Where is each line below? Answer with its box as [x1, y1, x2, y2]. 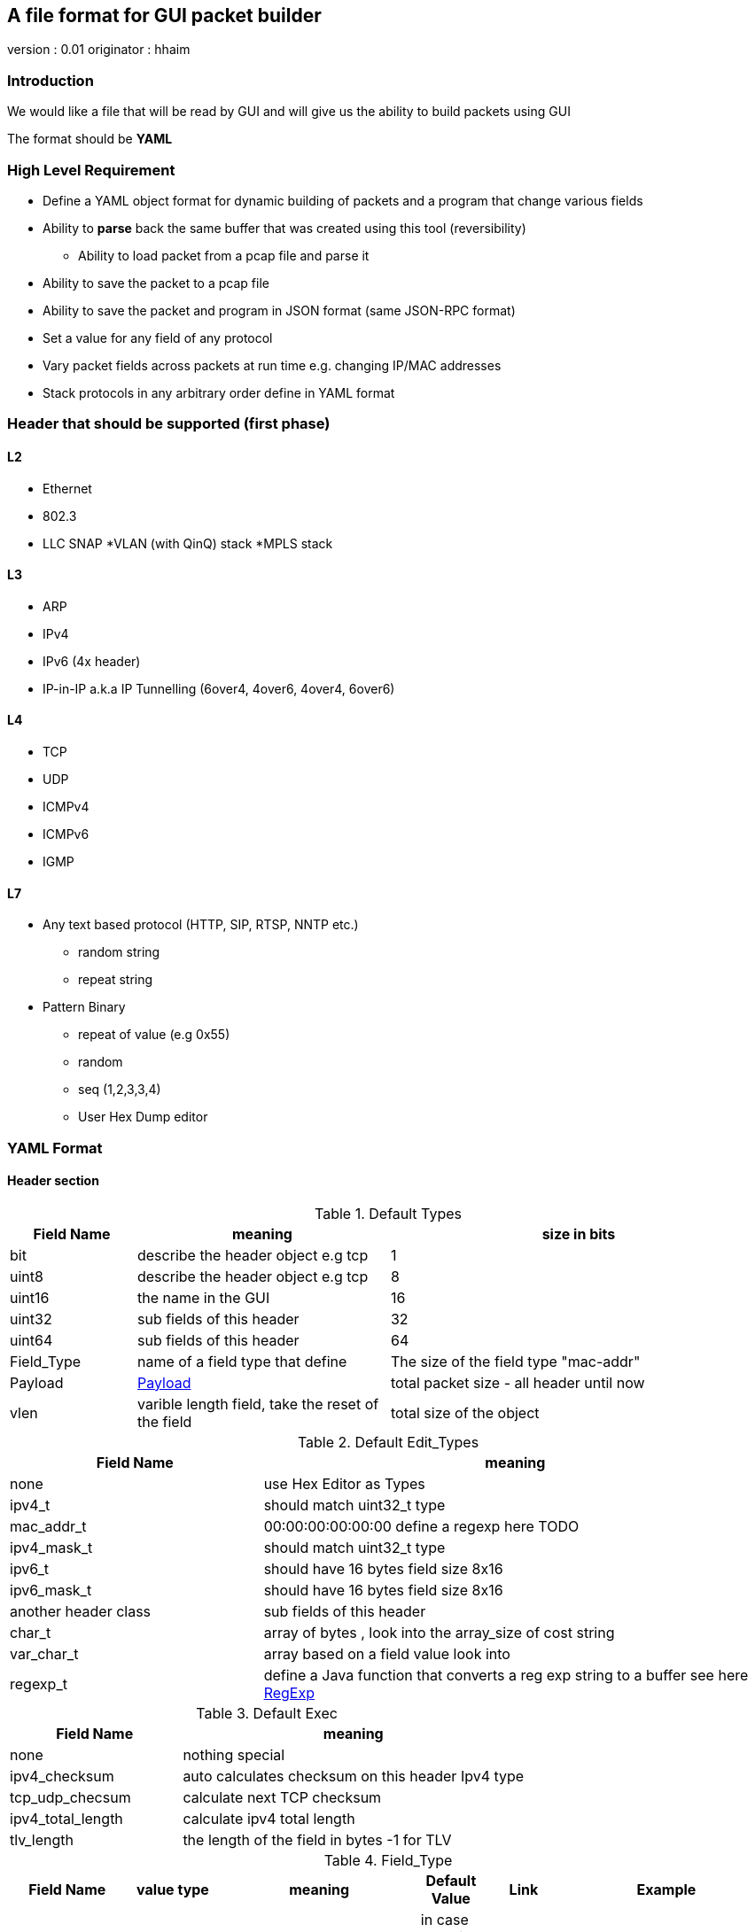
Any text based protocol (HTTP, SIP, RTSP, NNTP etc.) [43, 917, 359, 933]
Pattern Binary [43, 999, 126, 1015]
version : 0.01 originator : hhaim [7, 42, 191, 58]
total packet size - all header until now [390, 1373, 645, 1392]
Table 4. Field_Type [323, 1851, 453, 1869]
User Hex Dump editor [78, 1109, 208, 1125]
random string [78, 944, 160, 960]
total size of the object [390, 1403, 540, 1422]
